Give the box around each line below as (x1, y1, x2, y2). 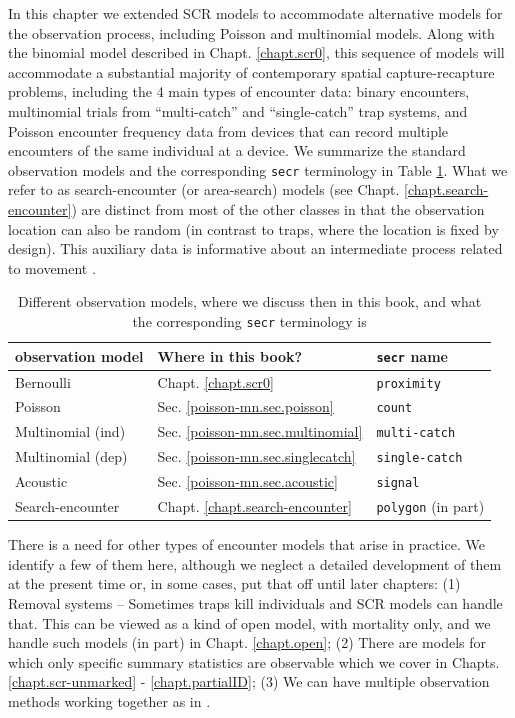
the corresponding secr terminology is (132, 310, 367, 331)
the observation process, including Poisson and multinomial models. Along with (8, 22, 495, 43)
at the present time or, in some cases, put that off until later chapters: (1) (8, 573, 461, 594)
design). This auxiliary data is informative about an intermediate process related (8, 238, 503, 259)
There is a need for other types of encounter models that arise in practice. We (8, 534, 485, 555)
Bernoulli (15, 371, 71, 392)
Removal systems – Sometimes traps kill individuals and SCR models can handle (8, 593, 503, 613)
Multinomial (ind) (15, 421, 126, 442)
